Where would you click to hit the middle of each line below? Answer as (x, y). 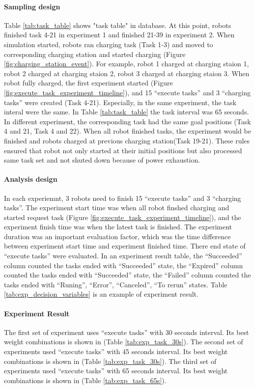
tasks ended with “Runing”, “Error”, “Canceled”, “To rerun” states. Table (116, 284)
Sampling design (32, 6)
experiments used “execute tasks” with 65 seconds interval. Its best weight (116, 371)
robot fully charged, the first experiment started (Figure (88, 83)
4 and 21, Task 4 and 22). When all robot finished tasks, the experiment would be (127, 131)
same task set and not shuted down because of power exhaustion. (102, 160)
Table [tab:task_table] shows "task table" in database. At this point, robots (118, 25)
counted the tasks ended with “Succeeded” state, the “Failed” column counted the (127, 275)
